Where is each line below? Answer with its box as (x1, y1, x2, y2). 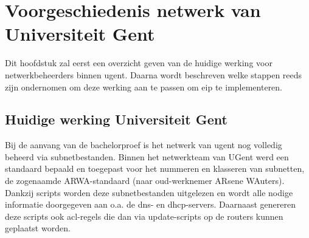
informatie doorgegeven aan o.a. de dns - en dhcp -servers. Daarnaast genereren (5, 198, 296, 211)
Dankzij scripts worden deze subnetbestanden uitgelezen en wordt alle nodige (5, 186, 293, 199)
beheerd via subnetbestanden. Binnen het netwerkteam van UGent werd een (5, 150, 289, 163)
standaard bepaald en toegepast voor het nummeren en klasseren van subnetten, (5, 162, 305, 175)
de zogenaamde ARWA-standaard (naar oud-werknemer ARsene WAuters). (5, 174, 285, 187)
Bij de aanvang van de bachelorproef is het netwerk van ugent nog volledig (5, 138, 282, 151)
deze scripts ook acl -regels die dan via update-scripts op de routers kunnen (5, 209, 283, 222)
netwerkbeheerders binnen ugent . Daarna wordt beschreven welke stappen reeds (5, 68, 302, 81)
